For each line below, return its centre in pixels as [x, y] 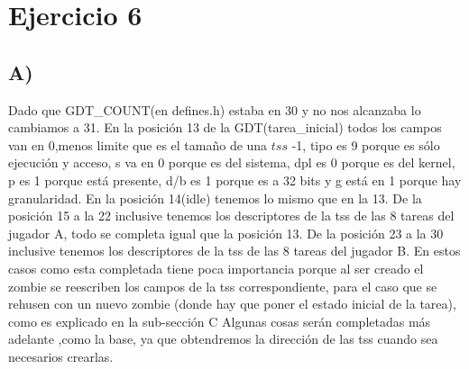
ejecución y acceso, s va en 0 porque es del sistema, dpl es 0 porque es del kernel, [232, 162]
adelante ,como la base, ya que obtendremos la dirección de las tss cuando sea [223, 339]
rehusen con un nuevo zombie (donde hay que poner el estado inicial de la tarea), [232, 304]
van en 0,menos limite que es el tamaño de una [138, 144]
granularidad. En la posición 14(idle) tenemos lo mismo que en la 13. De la [215, 198]
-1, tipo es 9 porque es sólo [366, 144]
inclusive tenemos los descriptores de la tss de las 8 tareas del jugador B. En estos [234, 251]
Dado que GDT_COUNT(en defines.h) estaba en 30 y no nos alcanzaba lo [215, 109]
